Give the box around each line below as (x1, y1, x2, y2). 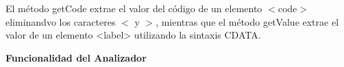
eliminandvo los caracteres (5, 14, 116, 28)
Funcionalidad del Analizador (5, 50, 147, 64)
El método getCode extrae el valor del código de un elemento (5, 1, 262, 15)
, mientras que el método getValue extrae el (156, 14, 339, 28)
